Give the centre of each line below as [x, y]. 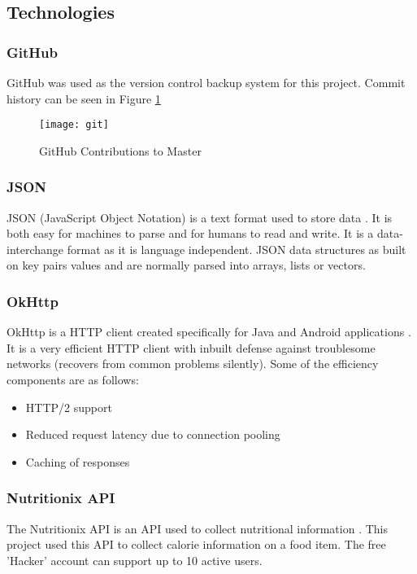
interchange [35, 249]
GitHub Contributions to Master [120, 150]
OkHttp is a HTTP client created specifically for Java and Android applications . [209, 332]
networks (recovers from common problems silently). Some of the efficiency [193, 364]
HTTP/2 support [69, 407]
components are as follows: [73, 380]
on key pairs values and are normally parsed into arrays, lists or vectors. [186, 265]
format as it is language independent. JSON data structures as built [237, 249]
